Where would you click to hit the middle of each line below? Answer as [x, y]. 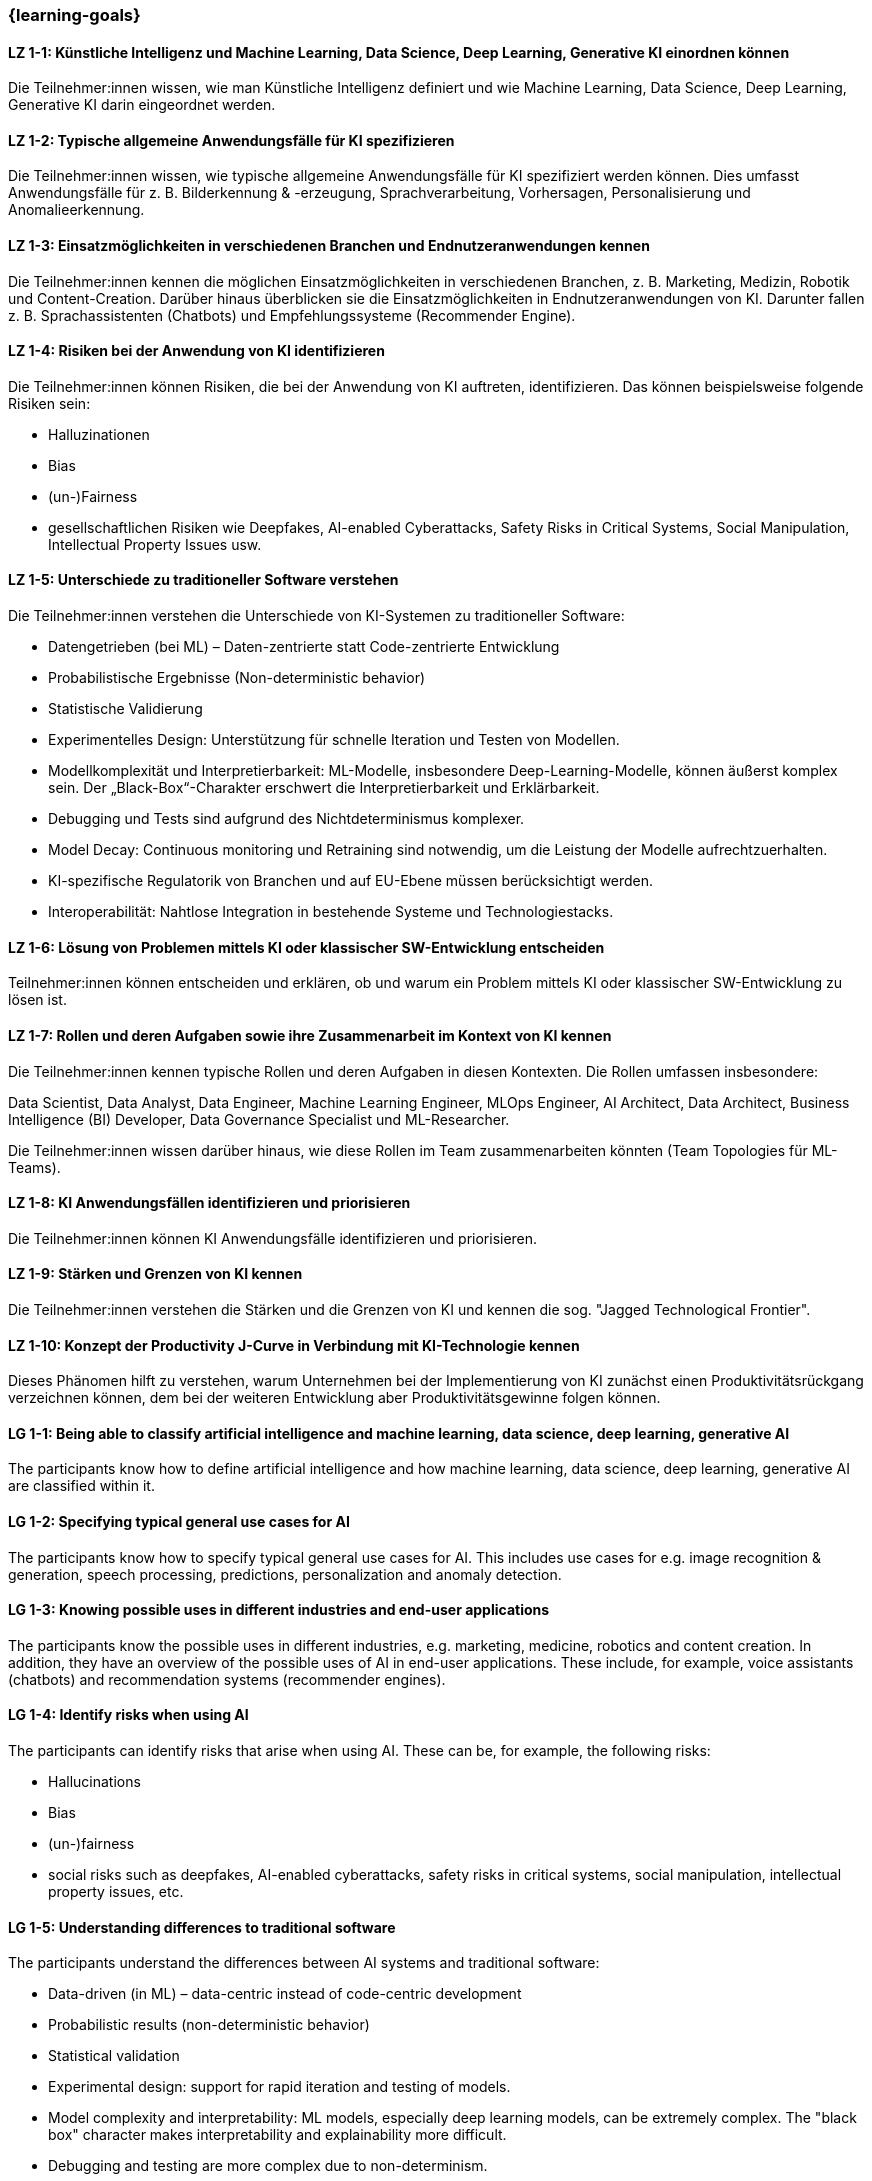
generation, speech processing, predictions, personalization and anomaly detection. [285, 1574]
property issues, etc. [116, 1892]
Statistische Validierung [125, 709]
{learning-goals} [74, 15]
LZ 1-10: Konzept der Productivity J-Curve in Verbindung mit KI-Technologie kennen [294, 1345]
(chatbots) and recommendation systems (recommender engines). [227, 1679]
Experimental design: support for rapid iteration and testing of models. [279, 2087]
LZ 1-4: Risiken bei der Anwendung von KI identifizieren [196, 351]
